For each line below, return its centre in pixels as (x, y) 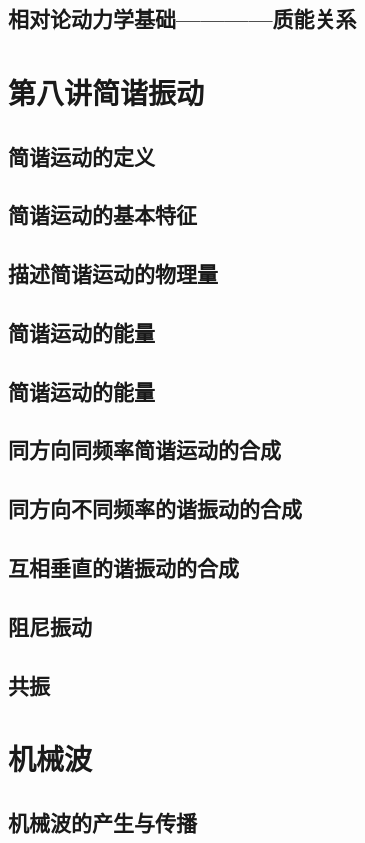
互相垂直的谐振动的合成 (123, 567)
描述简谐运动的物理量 (113, 273)
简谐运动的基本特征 (102, 214)
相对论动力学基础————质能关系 (182, 18)
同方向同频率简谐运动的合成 (144, 449)
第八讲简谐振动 (106, 91)
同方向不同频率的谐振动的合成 (155, 508)
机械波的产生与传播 (102, 821)
